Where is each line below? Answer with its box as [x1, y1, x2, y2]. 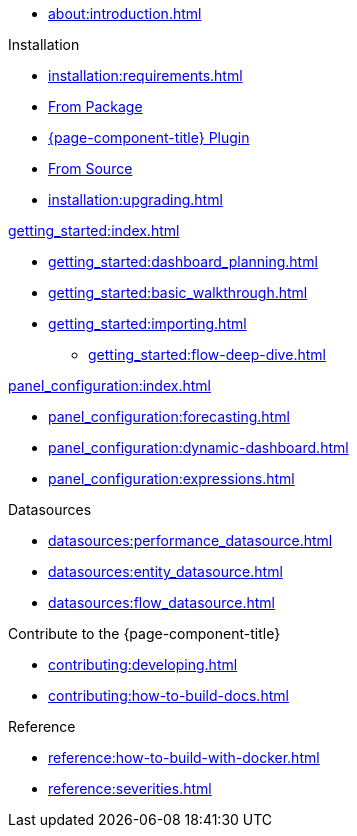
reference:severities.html [48, 780, 212, 797]
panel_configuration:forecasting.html [48, 408, 290, 425]
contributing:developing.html [48, 656, 238, 673]
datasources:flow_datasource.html [48, 594, 275, 611]
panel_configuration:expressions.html [48, 470, 295, 487]
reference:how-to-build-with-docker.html [48, 749, 320, 766]
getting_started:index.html [8, 222, 180, 239]
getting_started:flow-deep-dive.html [88, 346, 326, 363]
